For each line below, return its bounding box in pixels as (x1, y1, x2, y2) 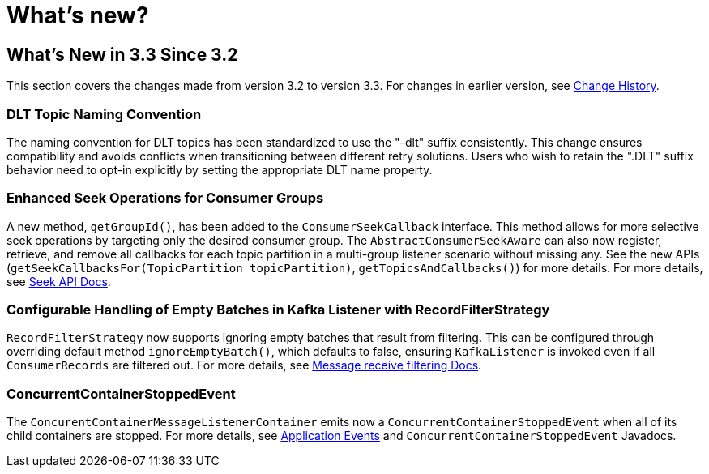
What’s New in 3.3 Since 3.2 (6, 44, 238, 65)
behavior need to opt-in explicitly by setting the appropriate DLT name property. (6, 162, 433, 177)
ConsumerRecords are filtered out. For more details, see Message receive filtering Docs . (6, 358, 482, 373)
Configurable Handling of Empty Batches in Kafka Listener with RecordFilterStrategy (6, 301, 550, 318)
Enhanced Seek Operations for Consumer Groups (6, 190, 324, 207)
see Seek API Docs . (6, 274, 111, 288)
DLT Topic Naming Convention (6, 105, 202, 122)
